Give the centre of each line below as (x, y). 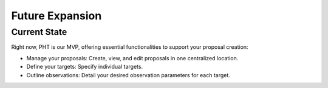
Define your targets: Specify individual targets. (84, 67)
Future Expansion (56, 16)
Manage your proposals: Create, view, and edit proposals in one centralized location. (132, 58)
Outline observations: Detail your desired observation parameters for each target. (128, 75)
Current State (39, 32)
